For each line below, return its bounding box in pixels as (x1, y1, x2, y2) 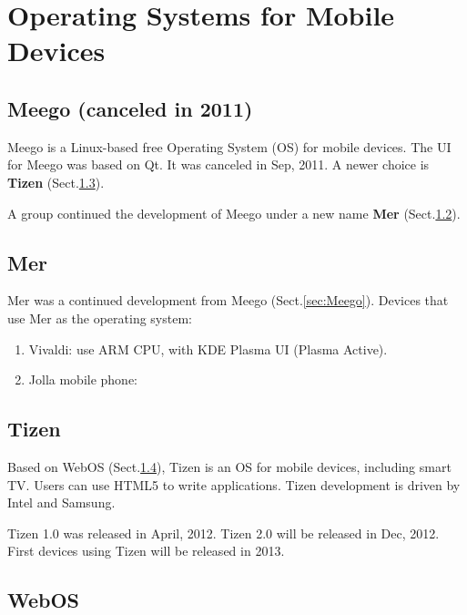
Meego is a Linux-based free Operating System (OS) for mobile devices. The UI (7, 137, 452, 156)
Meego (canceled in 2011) (7, 94, 253, 122)
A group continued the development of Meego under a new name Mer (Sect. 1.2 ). (7, 203, 461, 222)
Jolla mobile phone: (28, 370, 138, 389)
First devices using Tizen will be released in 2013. (7, 541, 285, 560)
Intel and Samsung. (7, 493, 116, 512)
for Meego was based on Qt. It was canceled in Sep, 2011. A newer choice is (7, 155, 430, 174)
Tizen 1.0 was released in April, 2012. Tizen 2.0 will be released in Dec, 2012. (7, 523, 440, 542)
